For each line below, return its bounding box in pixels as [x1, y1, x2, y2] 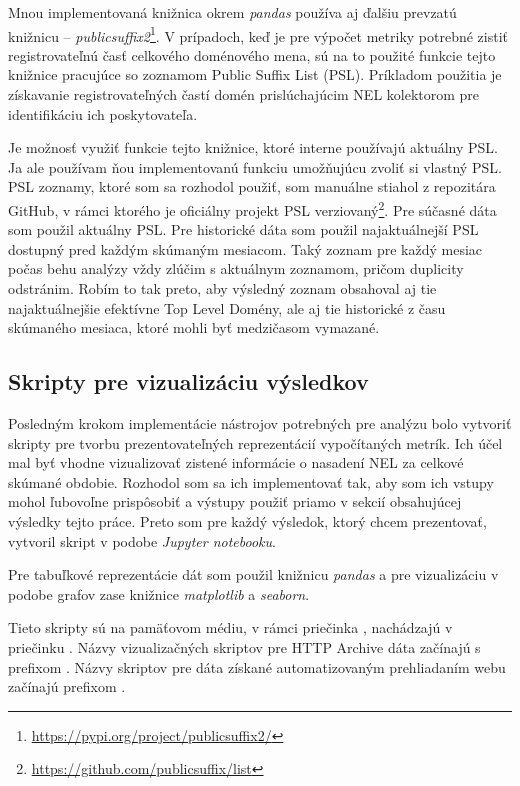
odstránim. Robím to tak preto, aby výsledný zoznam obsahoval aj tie [8, 278, 437, 299]
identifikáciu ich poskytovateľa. [8, 103, 198, 124]
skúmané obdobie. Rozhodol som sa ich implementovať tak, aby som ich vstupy [8, 471, 494, 492]
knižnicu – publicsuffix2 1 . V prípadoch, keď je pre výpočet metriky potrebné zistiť [8, 22, 509, 46]
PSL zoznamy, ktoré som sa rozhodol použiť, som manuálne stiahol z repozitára [8, 176, 496, 197]
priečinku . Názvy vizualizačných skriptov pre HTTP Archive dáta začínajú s [8, 636, 481, 657]
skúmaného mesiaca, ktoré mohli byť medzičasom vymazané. [8, 317, 380, 338]
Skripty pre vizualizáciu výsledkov [8, 366, 369, 397]
